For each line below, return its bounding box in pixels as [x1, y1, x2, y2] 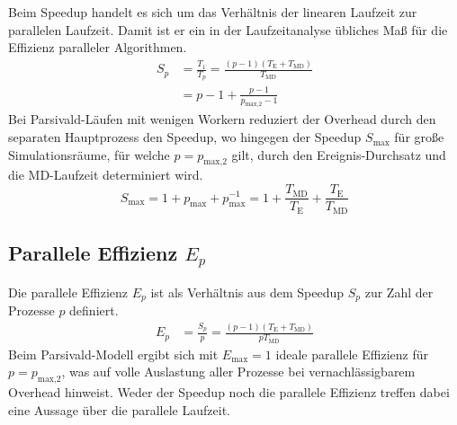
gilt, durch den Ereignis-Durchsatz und [231, 145, 446, 164]
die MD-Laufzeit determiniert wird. [8, 165, 203, 184]
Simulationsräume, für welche [8, 145, 170, 164]
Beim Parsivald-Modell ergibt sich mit [8, 344, 219, 363]
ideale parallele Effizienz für [275, 344, 428, 363]
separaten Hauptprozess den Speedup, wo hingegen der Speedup [8, 128, 362, 146]
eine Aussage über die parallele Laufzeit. [8, 400, 230, 419]
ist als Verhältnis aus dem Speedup [150, 282, 345, 301]
